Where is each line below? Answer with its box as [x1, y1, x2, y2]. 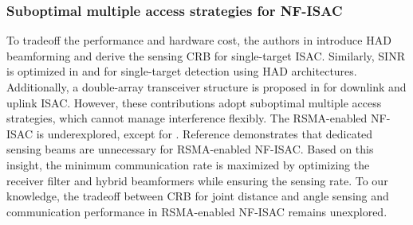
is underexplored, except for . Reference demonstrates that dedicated [36, 125, 373, 142]
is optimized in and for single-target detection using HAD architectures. [6, 63, 357, 80]
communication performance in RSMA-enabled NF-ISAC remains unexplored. [6, 203, 387, 219]
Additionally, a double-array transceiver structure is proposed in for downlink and [6, 79, 407, 95]
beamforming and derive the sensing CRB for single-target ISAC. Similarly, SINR [6, 47, 405, 64]
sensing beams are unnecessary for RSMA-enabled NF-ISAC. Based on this [6, 141, 374, 157]
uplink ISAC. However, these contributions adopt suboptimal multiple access [6, 94, 382, 111]
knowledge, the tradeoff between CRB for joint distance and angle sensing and [6, 188, 389, 204]
